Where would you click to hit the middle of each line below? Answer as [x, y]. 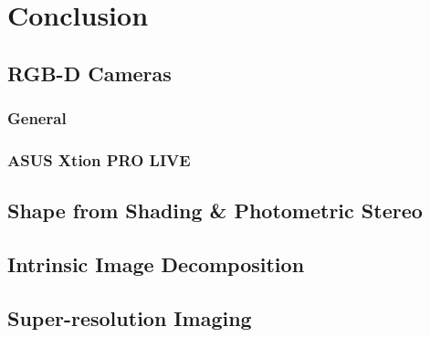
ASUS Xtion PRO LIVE [99, 159]
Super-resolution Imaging [130, 317]
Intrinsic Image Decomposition [156, 264]
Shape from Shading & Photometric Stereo [215, 211]
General [37, 118]
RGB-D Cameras [89, 73]
